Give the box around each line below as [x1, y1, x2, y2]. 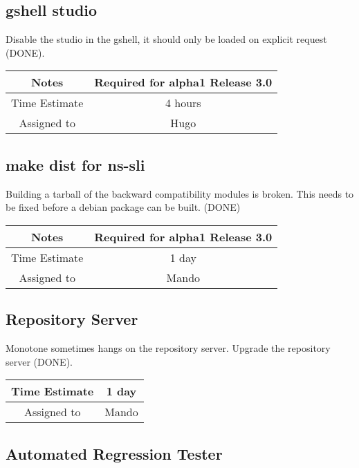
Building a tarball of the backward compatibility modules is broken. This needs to [6, 186, 354, 200]
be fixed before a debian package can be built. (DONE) [6, 200, 241, 214]
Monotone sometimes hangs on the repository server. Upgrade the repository [6, 340, 331, 355]
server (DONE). [6, 354, 73, 368]
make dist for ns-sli [6, 153, 145, 175]
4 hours [165, 95, 201, 111]
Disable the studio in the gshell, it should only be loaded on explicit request [6, 32, 327, 46]
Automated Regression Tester [6, 442, 223, 464]
